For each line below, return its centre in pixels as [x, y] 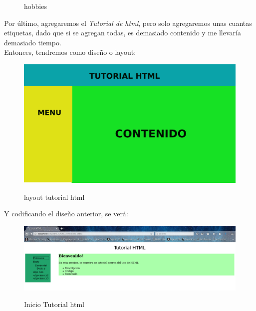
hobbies [35, 6]
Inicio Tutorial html [54, 304]
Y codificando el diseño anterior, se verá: [66, 214]
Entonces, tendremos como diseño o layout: [70, 52]
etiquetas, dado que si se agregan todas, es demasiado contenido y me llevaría [123, 33]
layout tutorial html [54, 197]
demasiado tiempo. [33, 42]
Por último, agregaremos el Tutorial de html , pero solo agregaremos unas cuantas [128, 23]
